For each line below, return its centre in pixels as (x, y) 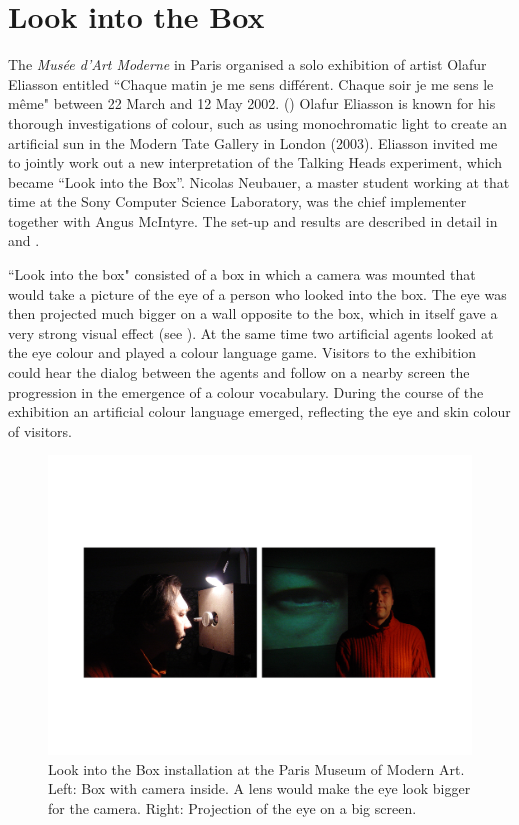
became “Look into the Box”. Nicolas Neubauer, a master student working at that (259, 181)
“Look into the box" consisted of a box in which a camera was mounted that (242, 274)
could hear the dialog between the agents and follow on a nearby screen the (239, 372)
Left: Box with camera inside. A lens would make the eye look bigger (259, 788)
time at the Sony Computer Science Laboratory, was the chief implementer (237, 201)
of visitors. (40, 430)
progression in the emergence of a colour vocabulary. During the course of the (246, 391)
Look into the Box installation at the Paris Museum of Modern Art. (256, 768)
